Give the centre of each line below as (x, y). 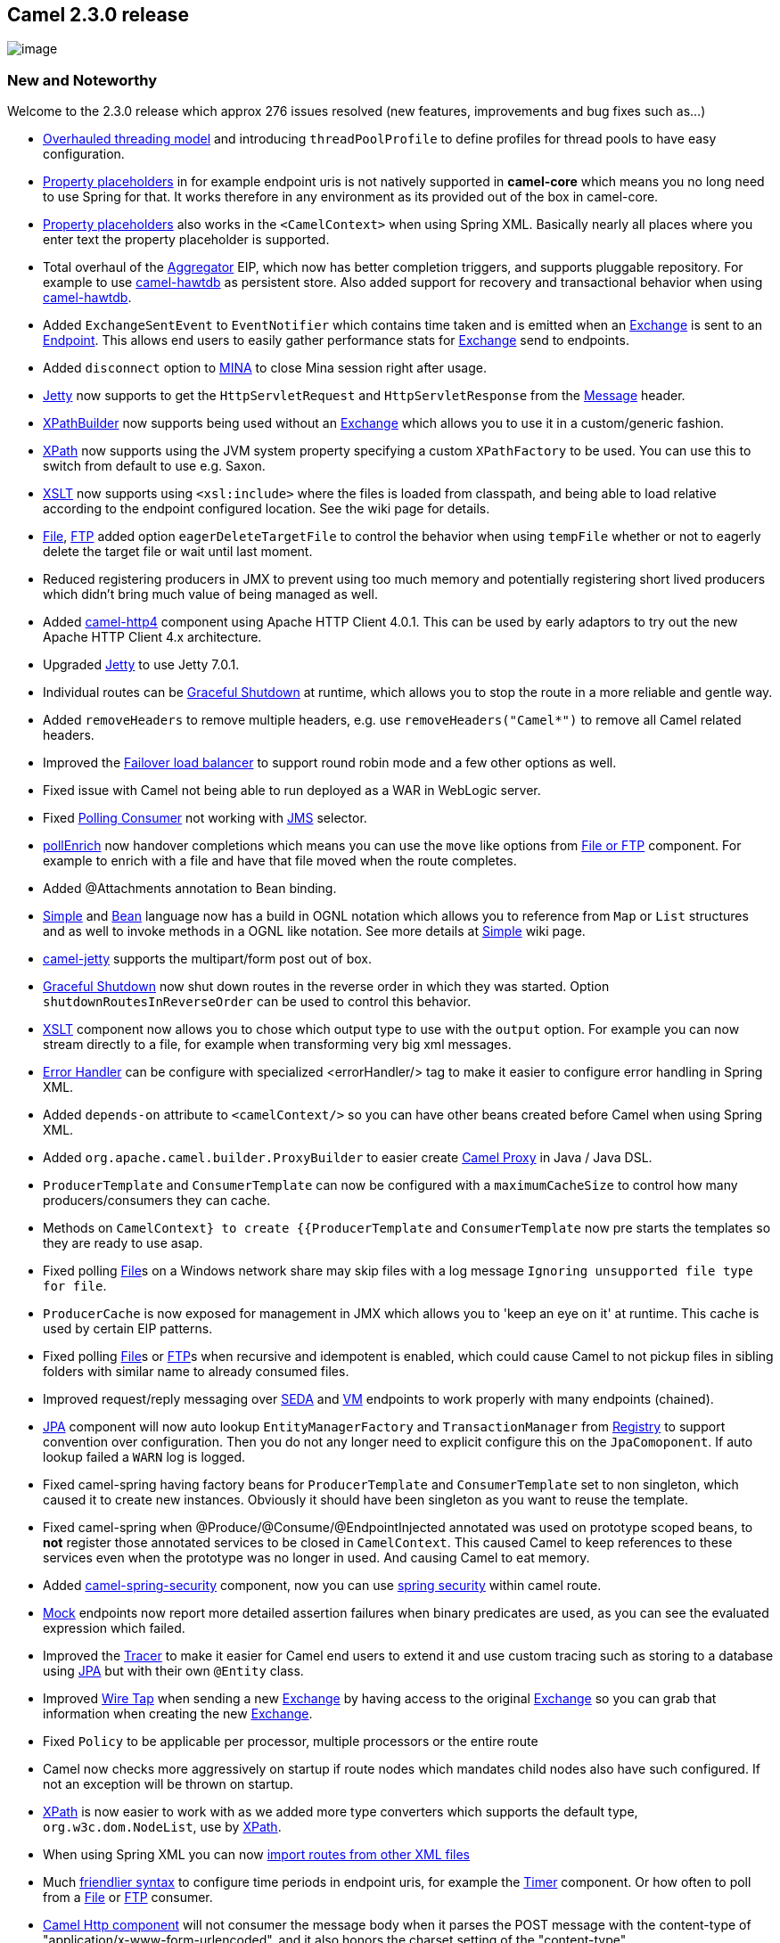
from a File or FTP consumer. (128, 1898)
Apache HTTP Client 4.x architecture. (152, 637)
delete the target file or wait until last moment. (178, 552)
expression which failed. (114, 1628)
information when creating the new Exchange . (178, 1714)
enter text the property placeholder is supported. (186, 240)
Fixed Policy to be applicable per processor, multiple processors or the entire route (291, 1742)
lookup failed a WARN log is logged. (144, 1457)
